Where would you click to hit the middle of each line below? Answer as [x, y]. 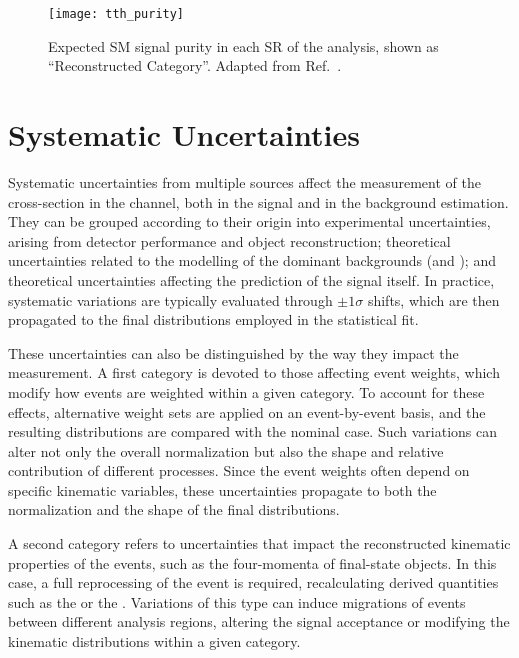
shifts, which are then [433, 299]
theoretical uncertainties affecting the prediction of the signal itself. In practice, [251, 279]
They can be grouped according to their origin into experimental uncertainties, [249, 221]
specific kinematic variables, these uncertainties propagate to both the [222, 489]
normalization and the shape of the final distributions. [174, 509]
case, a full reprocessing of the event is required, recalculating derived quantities [253, 582]
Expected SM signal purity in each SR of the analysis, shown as [243, 45]
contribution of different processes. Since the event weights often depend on [239, 470]
